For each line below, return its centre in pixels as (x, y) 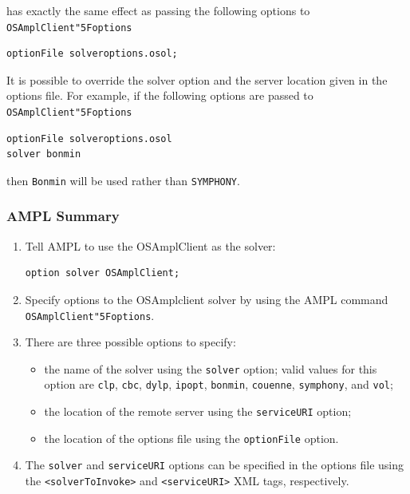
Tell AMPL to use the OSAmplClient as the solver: (150, 245)
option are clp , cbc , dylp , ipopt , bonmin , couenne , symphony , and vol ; (219, 384)
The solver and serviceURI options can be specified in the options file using (215, 465)
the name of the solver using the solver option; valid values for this (211, 368)
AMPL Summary (63, 216)
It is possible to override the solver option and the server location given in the (197, 79)
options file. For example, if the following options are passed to (160, 95)
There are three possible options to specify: (130, 342)
